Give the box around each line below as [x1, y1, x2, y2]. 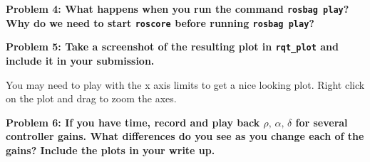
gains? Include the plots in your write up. [6, 142, 215, 157]
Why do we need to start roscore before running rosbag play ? [6, 15, 314, 30]
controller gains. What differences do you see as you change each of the [6, 129, 364, 144]
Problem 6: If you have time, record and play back [6, 114, 260, 129]
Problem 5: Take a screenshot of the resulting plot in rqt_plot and [6, 39, 339, 54]
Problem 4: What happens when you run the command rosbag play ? [6, 1, 349, 16]
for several [295, 114, 348, 129]
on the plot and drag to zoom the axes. [6, 91, 177, 106]
